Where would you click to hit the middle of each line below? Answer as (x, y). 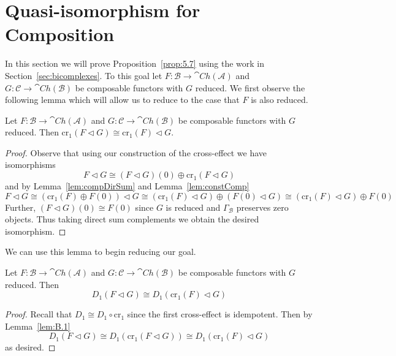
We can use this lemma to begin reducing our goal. (101, 252)
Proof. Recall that (39, 314)
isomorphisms (30, 165)
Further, (21, 207)
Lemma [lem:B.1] (38, 326)
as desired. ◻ (30, 347)
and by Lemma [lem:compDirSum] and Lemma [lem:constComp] (127, 186)
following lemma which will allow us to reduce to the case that (122, 100)
